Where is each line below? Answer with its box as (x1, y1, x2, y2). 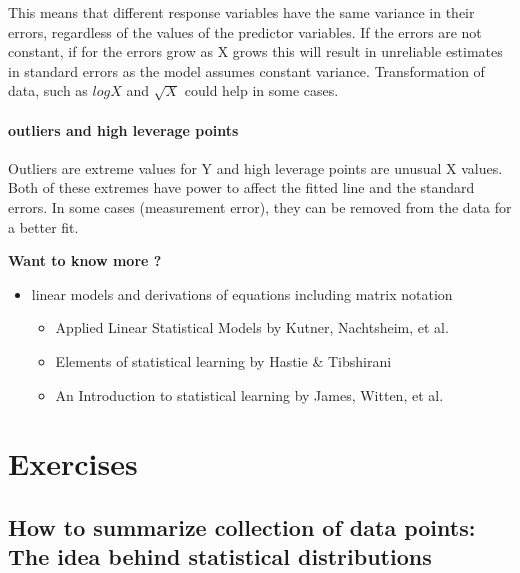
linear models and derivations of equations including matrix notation (31, 283, 453, 304)
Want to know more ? (8, 250, 162, 271)
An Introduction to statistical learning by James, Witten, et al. (55, 384, 444, 405)
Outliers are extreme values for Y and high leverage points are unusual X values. (8, 157, 503, 178)
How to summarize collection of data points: (8, 511, 476, 542)
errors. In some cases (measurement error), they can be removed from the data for (8, 196, 512, 217)
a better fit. (8, 216, 79, 237)
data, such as (8, 80, 88, 101)
